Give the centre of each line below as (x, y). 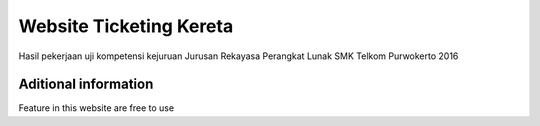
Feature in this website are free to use (96, 108)
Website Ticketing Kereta (126, 26)
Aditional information (86, 84)
